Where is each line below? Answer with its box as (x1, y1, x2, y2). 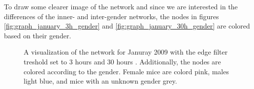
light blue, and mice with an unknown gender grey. (24, 76, 177, 86)
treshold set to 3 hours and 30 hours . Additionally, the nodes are (24, 56, 221, 66)
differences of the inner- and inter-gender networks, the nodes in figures (4, 11, 219, 21)
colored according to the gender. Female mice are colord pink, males (24, 66, 229, 76)
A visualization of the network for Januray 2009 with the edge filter (24, 47, 228, 57)
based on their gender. (4, 30, 71, 40)
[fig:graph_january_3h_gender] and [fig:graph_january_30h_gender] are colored (4, 21, 250, 31)
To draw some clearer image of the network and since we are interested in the (4, 1, 238, 11)
